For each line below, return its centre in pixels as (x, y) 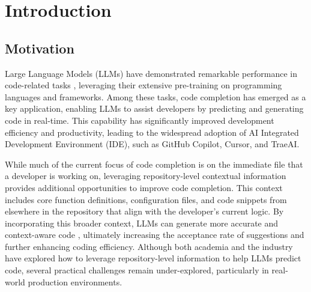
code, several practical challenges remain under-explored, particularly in (137, 270)
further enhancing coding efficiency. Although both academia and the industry (149, 246)
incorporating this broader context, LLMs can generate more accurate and (142, 223)
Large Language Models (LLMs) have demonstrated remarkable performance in (151, 73)
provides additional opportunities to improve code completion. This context (144, 187)
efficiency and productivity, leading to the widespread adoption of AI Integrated (152, 132)
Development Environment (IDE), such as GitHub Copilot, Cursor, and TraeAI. (152, 144)
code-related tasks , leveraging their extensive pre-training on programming (143, 85)
